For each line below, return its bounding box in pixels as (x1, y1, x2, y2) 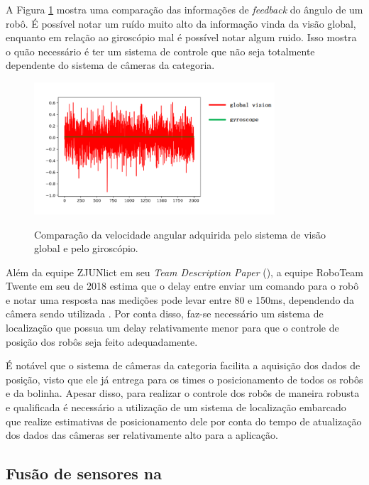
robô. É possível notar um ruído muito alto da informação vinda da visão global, (6, 16, 356, 31)
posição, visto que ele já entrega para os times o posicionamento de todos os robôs (6, 371, 363, 386)
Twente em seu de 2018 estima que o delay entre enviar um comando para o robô (6, 278, 359, 293)
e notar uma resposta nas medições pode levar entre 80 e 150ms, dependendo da (6, 292, 354, 307)
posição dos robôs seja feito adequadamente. (6, 334, 198, 349)
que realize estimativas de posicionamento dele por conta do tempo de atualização (6, 413, 362, 428)
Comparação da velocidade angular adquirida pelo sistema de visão (34, 227, 326, 241)
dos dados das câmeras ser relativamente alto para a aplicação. (6, 427, 278, 442)
